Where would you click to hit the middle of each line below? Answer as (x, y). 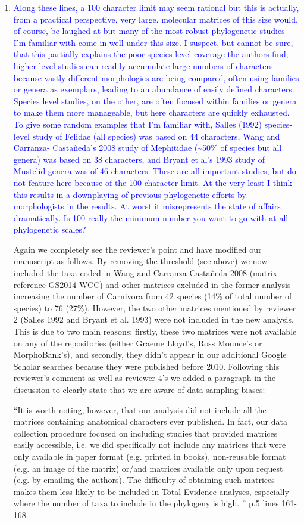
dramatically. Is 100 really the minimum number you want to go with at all (151, 217)
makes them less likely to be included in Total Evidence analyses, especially (151, 491)
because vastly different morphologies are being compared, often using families (156, 77)
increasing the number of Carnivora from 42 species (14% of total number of (153, 296)
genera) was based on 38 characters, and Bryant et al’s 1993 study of (139, 159)
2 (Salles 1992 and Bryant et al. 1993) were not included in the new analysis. (153, 319)
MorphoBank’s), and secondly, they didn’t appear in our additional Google (150, 355)
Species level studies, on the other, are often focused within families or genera (155, 100)
